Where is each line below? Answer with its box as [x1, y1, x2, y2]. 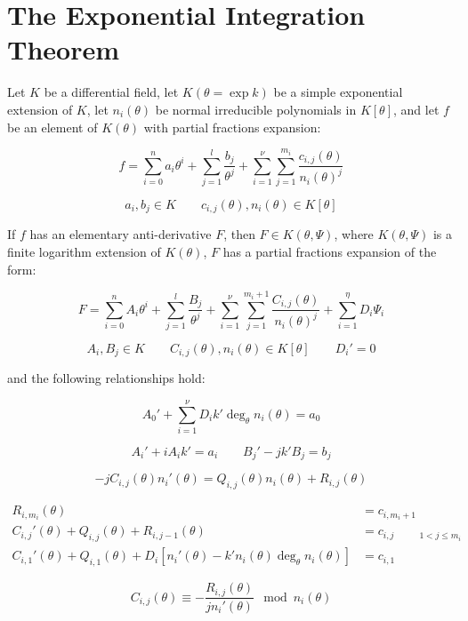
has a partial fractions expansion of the [222, 242, 437, 260]
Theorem [7, 31, 120, 68]
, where [334, 225, 374, 243]
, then [223, 225, 255, 243]
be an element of [7, 117, 98, 136]
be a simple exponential [273, 83, 403, 101]
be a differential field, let [44, 83, 179, 101]
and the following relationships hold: [7, 369, 206, 387]
